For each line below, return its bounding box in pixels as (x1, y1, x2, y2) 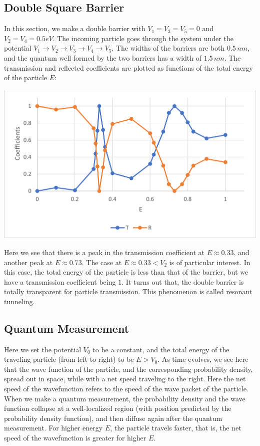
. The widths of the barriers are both (111, 43, 225, 53)
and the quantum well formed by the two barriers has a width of (4, 52, 202, 63)
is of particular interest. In (169, 257, 250, 267)
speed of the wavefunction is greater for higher (4, 432, 146, 443)
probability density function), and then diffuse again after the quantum (4, 412, 222, 423)
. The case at (81, 257, 122, 267)
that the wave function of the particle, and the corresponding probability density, (4, 363, 253, 374)
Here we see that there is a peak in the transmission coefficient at (4, 247, 204, 257)
